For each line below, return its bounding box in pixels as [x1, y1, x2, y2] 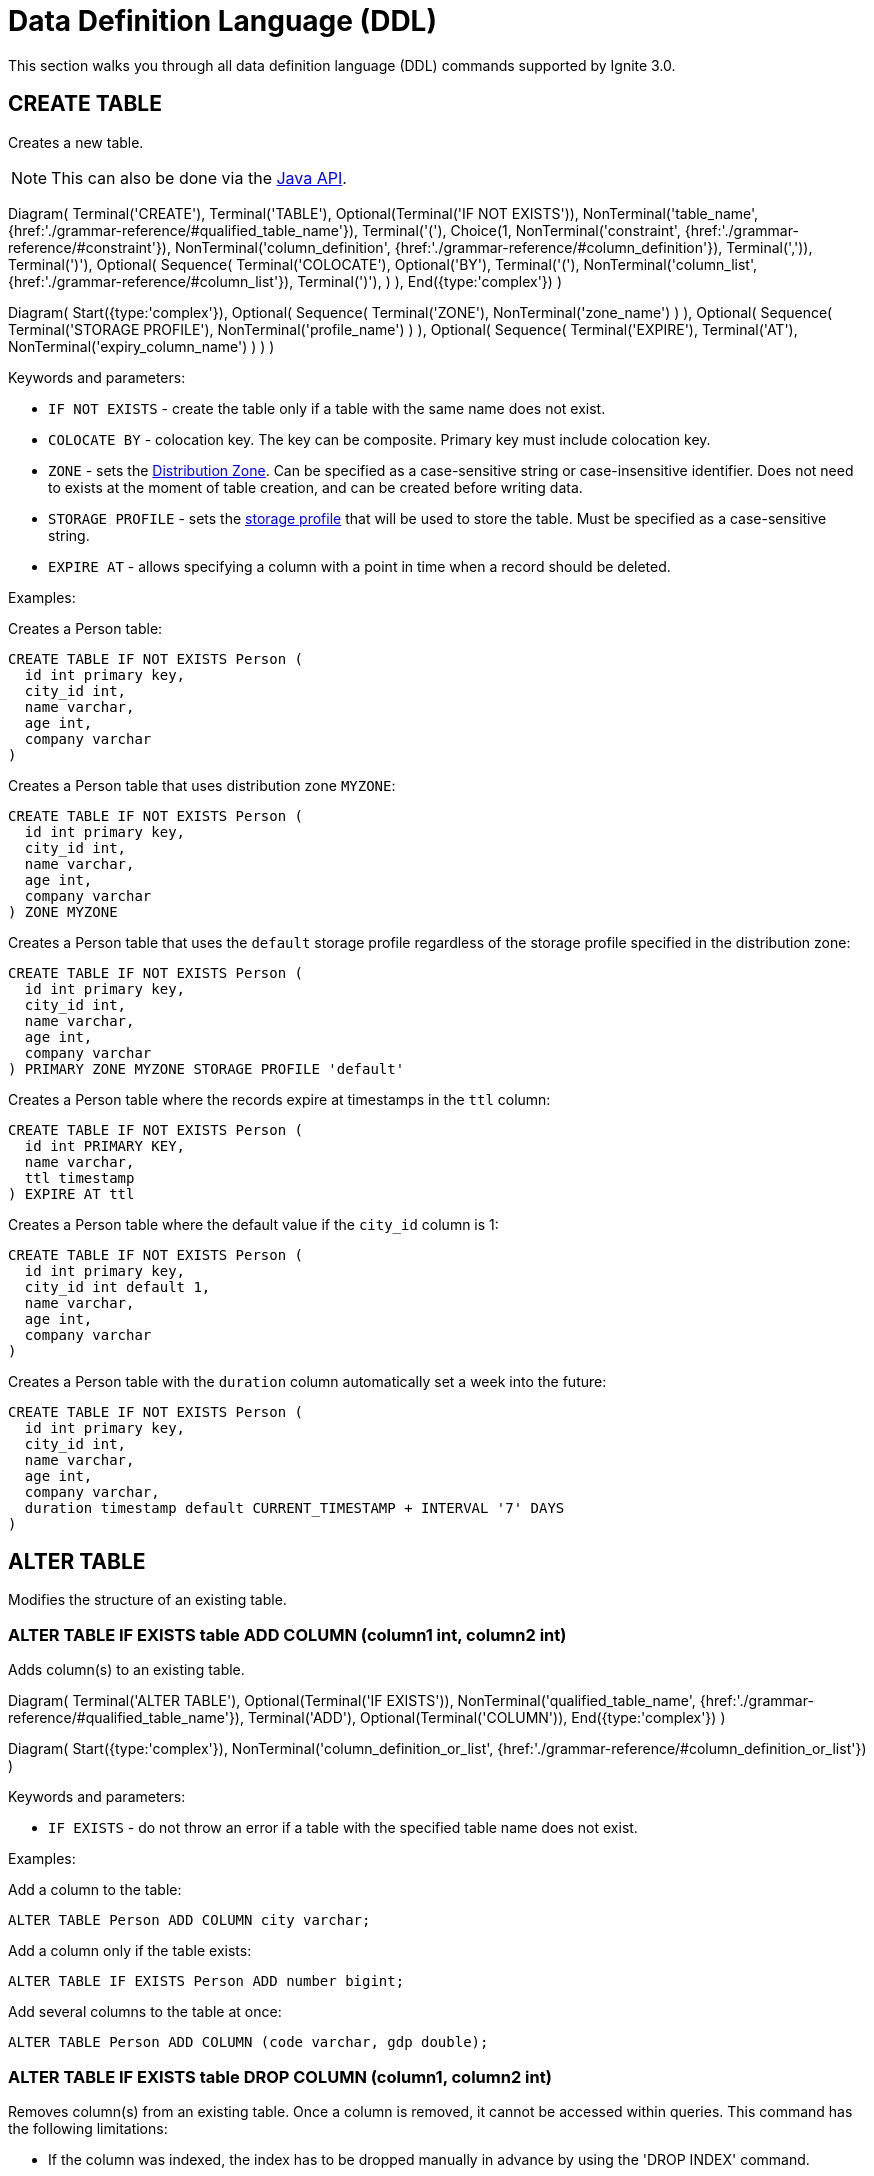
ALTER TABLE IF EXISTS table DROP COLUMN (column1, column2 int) [8, 2066, 552, 2087]
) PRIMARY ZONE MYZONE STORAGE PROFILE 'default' [8, 1060, 405, 1077]
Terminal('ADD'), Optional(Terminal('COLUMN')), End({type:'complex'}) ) [247, 1709, 726, 1727]
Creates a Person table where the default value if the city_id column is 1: [8, 1215, 499, 1233]
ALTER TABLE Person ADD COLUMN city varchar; [8, 1912, 371, 1929]
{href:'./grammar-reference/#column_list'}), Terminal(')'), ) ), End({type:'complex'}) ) [8, 272, 562, 290]
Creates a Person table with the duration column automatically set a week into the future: [8, 1372, 607, 1390]
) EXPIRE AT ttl [8, 1185, 135, 1202]
